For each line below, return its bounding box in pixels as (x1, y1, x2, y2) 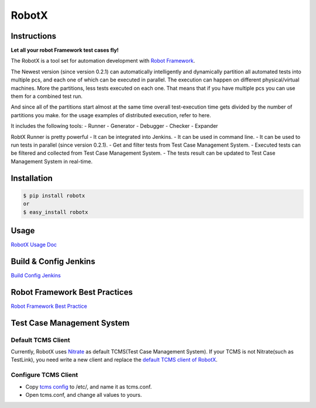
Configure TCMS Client (11, 371, 78, 379)
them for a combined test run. (11, 93, 83, 100)
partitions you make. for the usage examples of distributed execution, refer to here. (11, 111, 211, 118)
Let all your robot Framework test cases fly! (11, 47, 119, 54)
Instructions (11, 31, 57, 41)
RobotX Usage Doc (11, 241, 57, 249)
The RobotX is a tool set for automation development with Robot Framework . (11, 57, 195, 64)
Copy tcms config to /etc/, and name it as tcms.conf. (25, 383, 152, 390)
